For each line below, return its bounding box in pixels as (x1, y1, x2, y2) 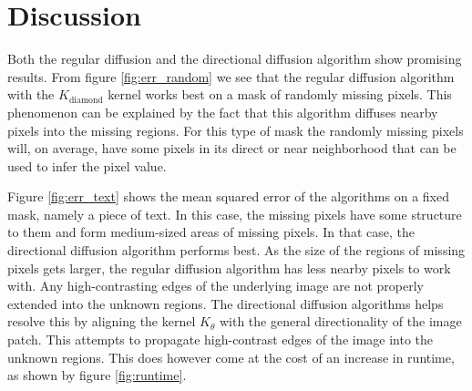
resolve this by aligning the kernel (7, 312, 196, 331)
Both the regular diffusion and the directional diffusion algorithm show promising (7, 49, 462, 68)
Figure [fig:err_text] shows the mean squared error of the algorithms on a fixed (7, 187, 449, 206)
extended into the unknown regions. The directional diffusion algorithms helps (7, 293, 444, 313)
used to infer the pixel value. (7, 156, 167, 175)
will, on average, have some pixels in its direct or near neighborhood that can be (7, 139, 457, 158)
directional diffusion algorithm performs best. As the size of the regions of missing (7, 241, 466, 260)
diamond (68, 95, 103, 105)
